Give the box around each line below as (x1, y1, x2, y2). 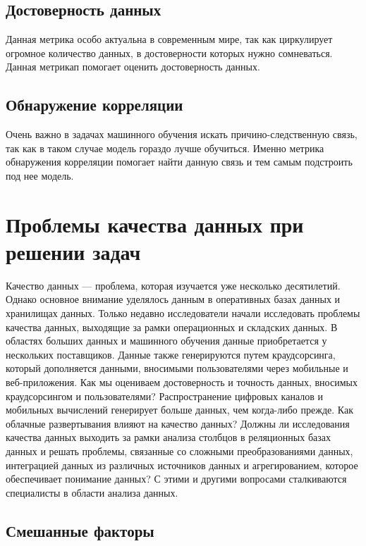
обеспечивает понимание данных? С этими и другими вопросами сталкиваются (6, 471, 347, 486)
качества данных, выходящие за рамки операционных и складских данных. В (6, 319, 338, 334)
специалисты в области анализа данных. (6, 485, 178, 500)
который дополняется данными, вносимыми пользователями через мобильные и (6, 361, 348, 376)
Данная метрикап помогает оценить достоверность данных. (6, 59, 260, 74)
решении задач (6, 237, 141, 266)
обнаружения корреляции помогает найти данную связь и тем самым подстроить (6, 154, 353, 169)
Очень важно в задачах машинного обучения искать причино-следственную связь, (6, 127, 358, 142)
